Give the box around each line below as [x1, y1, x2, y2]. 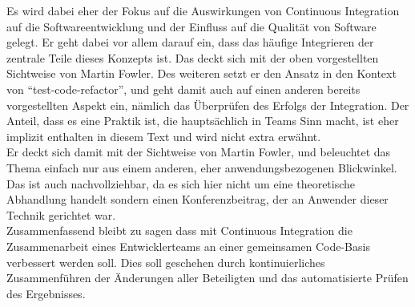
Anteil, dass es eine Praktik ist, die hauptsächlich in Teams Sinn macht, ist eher [6, 112, 399, 129]
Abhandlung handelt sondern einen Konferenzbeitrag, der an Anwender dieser [6, 191, 389, 208]
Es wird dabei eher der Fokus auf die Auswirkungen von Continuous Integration [6, 2, 400, 18]
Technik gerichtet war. [6, 206, 116, 223]
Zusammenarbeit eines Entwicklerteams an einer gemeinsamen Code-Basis [6, 237, 370, 254]
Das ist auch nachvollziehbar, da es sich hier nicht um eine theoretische [6, 175, 356, 192]
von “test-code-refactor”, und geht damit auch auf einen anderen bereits [6, 80, 361, 97]
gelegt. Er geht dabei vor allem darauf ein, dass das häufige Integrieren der [6, 34, 374, 50]
